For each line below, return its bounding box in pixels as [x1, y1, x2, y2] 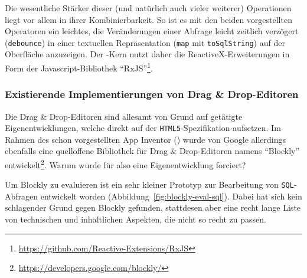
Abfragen [5, 189, 38, 202]
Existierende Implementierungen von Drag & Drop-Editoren [5, 87, 299, 102]
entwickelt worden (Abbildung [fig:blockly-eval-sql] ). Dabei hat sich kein [40, 189, 302, 202]
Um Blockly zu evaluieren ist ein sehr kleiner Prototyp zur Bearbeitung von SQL [5, 178, 294, 191]
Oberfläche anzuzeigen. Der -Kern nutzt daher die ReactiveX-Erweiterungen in [5, 48, 290, 60]
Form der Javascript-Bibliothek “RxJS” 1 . [5, 60, 153, 74]
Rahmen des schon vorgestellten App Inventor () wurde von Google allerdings [5, 133, 286, 145]
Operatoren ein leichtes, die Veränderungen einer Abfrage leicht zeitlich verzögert [5, 25, 299, 37]
